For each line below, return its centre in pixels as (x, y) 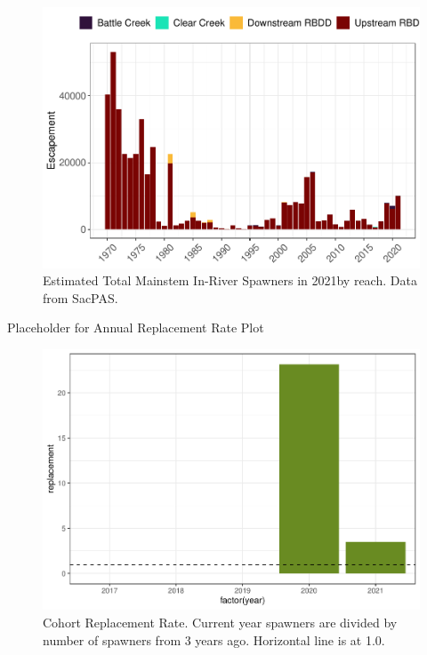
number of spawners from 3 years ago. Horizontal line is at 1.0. (214, 639)
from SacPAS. (81, 297)
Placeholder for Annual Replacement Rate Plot (136, 327)
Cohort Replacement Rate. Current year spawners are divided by (220, 623)
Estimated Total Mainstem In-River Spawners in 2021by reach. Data (230, 280)
